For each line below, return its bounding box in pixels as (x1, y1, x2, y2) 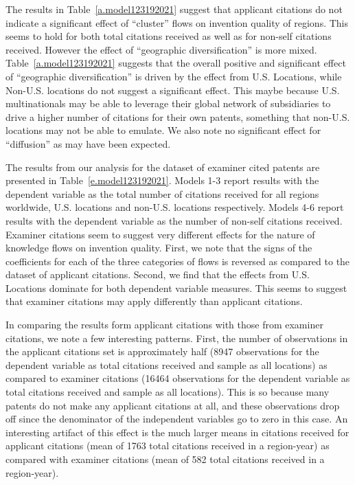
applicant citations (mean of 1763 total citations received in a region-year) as (5, 438, 330, 453)
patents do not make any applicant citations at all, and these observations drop (5, 398, 340, 412)
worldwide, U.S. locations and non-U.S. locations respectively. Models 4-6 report (5, 200, 344, 214)
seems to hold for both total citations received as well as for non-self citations (5, 29, 332, 43)
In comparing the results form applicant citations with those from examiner (5, 317, 323, 332)
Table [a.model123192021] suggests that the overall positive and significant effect (5, 56, 346, 70)
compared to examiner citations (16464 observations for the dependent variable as (5, 371, 350, 385)
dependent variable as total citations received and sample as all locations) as (5, 357, 328, 372)
